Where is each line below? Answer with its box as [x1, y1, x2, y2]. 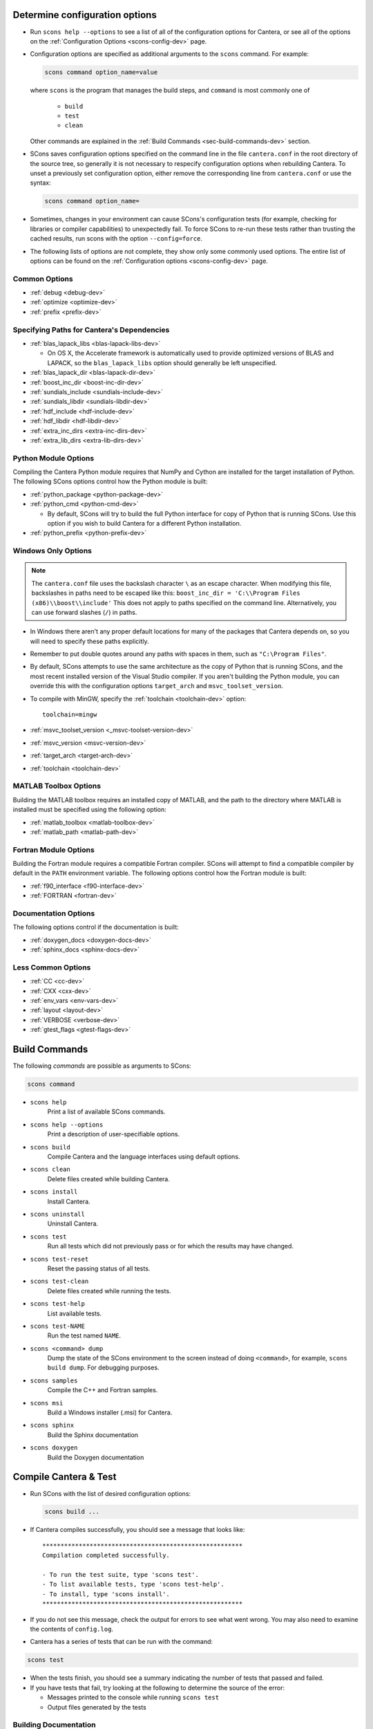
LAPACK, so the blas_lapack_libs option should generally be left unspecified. [47, 358, 278, 367]
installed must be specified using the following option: [12, 806, 167, 814]
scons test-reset [30, 1255, 89, 1263]
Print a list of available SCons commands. [47, 1107, 166, 1116]
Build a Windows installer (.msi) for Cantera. [47, 1408, 173, 1417]
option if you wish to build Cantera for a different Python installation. [47, 519, 242, 527]
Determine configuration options [12, 9, 157, 21]
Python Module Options [12, 453, 95, 463]
